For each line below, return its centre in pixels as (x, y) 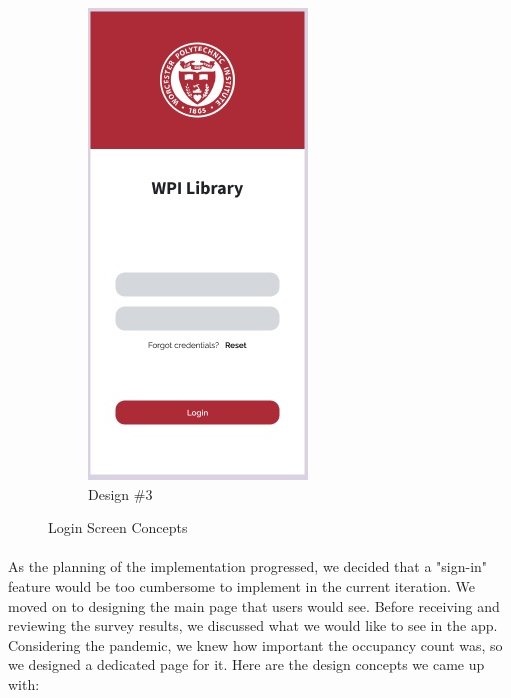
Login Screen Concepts (118, 527)
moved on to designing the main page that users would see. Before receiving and (254, 605)
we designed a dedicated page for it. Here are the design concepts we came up (246, 664)
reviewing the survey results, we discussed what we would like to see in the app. (253, 625)
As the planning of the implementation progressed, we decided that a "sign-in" (248, 566)
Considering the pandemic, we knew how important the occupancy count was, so (255, 644)
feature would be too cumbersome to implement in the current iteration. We (241, 585)
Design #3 (120, 493)
